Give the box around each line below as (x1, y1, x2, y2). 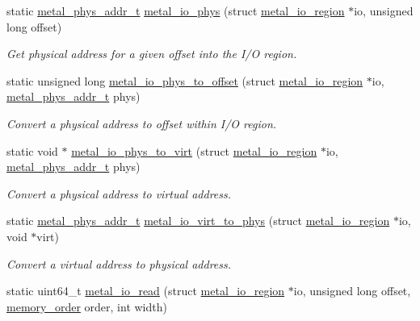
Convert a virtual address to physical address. (6, 255, 232, 272)
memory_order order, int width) (6, 298, 167, 315)
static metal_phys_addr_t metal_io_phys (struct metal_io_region (6, 2, 345, 19)
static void (6, 142, 58, 159)
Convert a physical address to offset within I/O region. (6, 115, 277, 131)
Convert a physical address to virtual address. (6, 185, 232, 202)
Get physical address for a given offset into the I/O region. (6, 45, 297, 62)
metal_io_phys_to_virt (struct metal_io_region (71, 142, 317, 159)
